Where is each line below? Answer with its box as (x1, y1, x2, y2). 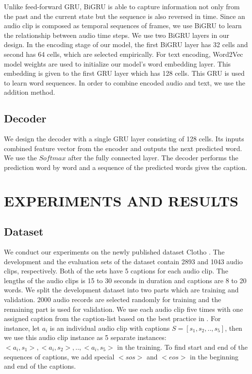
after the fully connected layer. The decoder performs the (68, 153, 238, 163)
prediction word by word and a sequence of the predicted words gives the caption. (4, 162, 247, 172)
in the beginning (190, 351, 239, 361)
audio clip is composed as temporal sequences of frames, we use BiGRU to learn (4, 20, 242, 31)
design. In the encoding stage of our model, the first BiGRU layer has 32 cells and (4, 39, 248, 50)
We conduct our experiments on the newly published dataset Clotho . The (4, 247, 225, 257)
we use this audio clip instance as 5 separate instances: (4, 332, 167, 342)
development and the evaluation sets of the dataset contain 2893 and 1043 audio (4, 256, 243, 266)
